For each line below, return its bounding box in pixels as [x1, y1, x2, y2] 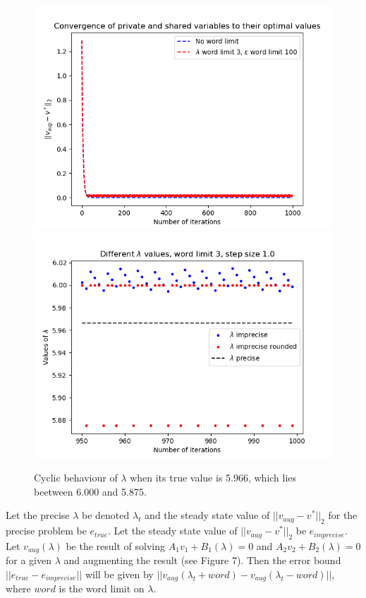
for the [328, 508, 358, 522]
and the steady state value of [145, 508, 270, 522]
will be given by [85, 567, 154, 582]
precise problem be [6, 523, 87, 538]
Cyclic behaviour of [34, 470, 118, 485]
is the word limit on [59, 581, 145, 596]
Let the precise [6, 508, 70, 522]
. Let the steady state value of [108, 523, 238, 538]
